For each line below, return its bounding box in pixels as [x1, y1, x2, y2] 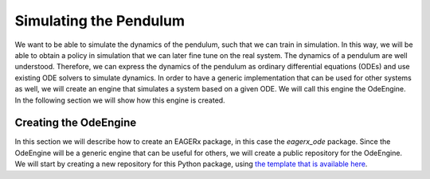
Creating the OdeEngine [14, 116, 137, 130]
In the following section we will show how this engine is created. [14, 95, 226, 105]
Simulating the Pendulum [14, 12, 186, 29]
